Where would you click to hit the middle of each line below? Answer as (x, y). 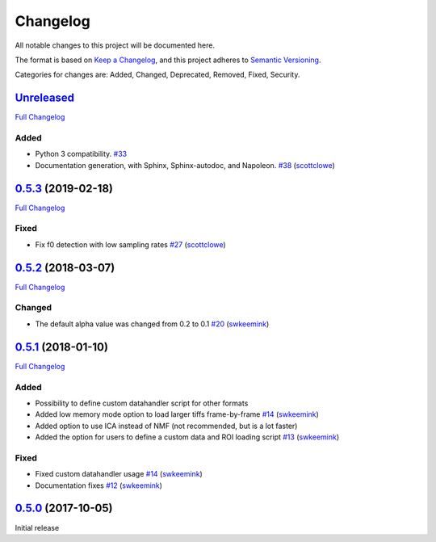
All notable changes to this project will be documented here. (115, 45)
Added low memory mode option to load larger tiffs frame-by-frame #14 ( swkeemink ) (177, 414)
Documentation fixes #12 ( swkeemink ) (99, 485)
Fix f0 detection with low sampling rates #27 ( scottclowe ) (130, 244)
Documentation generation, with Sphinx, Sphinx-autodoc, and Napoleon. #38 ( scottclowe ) (185, 165)
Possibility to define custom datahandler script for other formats (142, 403)
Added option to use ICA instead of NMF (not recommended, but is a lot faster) (166, 426)
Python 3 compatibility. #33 (81, 154)
